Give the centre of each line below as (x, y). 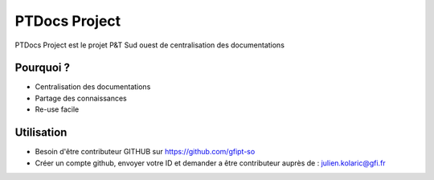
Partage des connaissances (81, 98)
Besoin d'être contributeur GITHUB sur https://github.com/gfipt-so (145, 152)
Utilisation (41, 133)
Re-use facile (57, 109)
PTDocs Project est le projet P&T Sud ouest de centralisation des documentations (150, 45)
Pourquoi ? (43, 68)
